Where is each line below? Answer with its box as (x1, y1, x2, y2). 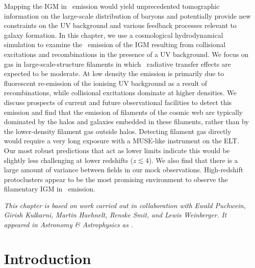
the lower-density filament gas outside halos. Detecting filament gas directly (4, 126, 231, 136)
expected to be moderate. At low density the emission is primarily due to (4, 68, 224, 79)
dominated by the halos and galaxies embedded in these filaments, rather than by (4, 116, 249, 127)
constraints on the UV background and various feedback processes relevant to (4, 20, 237, 30)
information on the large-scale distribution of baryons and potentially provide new (4, 10, 251, 21)
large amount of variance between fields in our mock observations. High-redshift (4, 164, 244, 175)
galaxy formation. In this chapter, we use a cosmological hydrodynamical (4, 29, 223, 40)
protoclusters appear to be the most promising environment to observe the (4, 174, 228, 184)
